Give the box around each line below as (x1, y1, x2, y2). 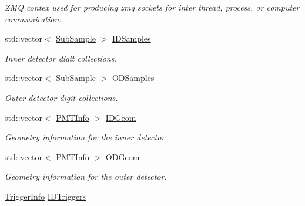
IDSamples (112, 32, 151, 45)
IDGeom (105, 111, 136, 123)
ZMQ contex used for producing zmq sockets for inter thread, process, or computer (5, 1, 300, 13)
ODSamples (112, 72, 155, 84)
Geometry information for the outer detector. (5, 170, 167, 183)
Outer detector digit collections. (5, 91, 118, 103)
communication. (5, 12, 62, 25)
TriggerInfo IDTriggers (5, 190, 86, 202)
